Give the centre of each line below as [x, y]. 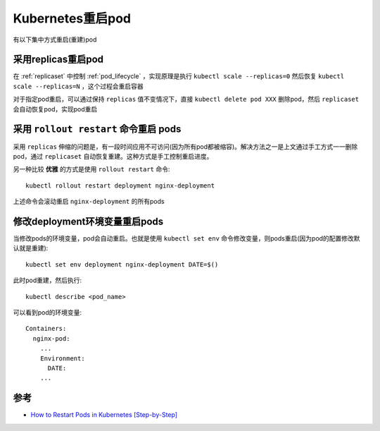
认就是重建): [31, 248]
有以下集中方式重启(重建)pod [55, 40]
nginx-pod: [51, 338]
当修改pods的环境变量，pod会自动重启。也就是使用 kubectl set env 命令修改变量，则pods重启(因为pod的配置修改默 [186, 238]
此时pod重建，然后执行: [47, 280]
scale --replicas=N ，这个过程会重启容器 [78, 86]
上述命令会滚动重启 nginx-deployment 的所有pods [89, 202]
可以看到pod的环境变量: [47, 312]
